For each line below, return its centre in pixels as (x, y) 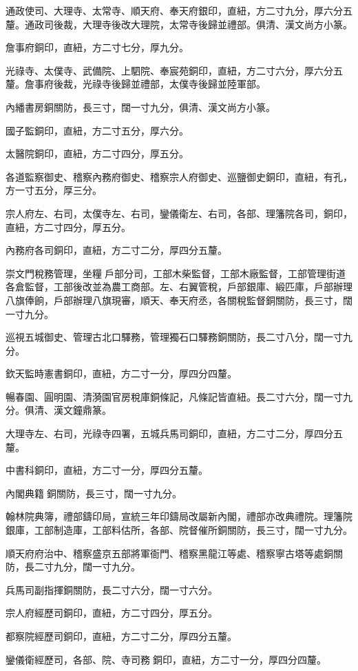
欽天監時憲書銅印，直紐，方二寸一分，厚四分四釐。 (121, 373)
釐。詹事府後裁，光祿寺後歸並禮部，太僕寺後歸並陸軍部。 (136, 84)
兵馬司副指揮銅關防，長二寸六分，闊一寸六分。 (112, 589)
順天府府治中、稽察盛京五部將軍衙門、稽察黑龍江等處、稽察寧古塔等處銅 (169, 553)
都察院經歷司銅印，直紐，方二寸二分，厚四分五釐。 (121, 636)
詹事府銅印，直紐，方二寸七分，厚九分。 (97, 47)
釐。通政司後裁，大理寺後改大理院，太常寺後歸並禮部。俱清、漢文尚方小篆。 (179, 24)
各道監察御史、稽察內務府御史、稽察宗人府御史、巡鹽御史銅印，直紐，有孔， (179, 176)
